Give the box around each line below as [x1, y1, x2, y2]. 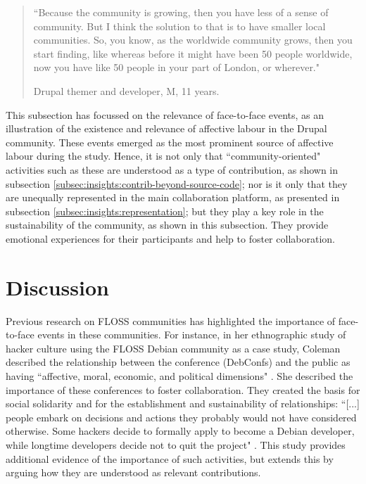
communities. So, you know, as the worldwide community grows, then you [33, 32, 353, 47]
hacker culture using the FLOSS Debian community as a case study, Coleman [6, 340, 341, 355]
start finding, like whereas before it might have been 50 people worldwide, [33, 46, 353, 60]
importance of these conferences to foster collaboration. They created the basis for [6, 382, 360, 397]
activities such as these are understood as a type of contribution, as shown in [6, 162, 339, 177]
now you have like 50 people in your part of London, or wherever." [33, 60, 320, 75]
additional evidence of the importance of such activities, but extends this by [6, 451, 334, 466]
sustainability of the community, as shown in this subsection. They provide [6, 217, 329, 232]
